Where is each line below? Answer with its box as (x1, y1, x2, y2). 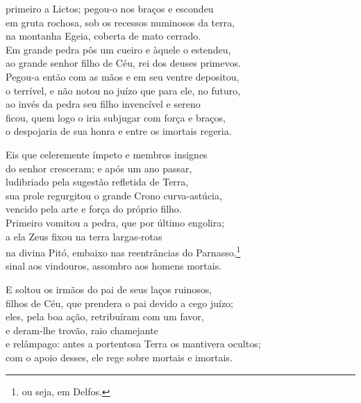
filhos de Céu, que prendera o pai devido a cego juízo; (6, 295, 233, 310)
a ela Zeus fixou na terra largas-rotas (6, 229, 162, 243)
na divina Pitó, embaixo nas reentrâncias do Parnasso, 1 (6, 243, 241, 259)
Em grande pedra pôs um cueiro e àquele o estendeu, (6, 42, 231, 56)
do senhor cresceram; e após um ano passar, (6, 161, 192, 175)
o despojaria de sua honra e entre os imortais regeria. (6, 124, 232, 138)
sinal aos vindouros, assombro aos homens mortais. (6, 258, 222, 273)
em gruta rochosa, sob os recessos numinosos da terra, (6, 15, 235, 29)
